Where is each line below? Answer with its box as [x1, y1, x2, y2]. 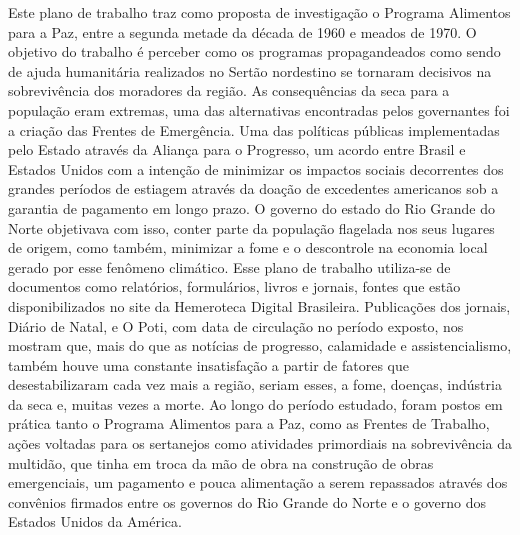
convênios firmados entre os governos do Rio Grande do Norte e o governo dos [8, 491, 487, 512]
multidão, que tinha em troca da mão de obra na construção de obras [8, 452, 434, 473]
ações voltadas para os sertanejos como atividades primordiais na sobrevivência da [8, 433, 513, 454]
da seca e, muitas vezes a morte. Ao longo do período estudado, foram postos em [8, 393, 503, 414]
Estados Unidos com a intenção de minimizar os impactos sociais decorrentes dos [8, 158, 504, 179]
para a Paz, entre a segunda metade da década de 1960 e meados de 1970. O [8, 21, 477, 42]
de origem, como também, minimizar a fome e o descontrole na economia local [8, 237, 488, 258]
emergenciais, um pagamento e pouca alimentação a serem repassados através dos [8, 472, 508, 493]
